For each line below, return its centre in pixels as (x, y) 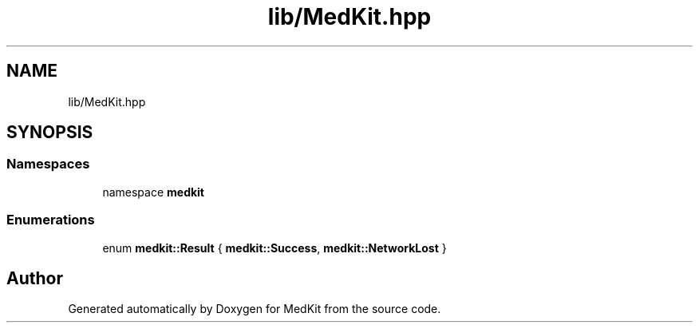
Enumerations (51, 220)
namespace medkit (153, 192)
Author (35, 278)
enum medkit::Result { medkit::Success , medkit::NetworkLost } (274, 248)
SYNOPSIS (50, 133)
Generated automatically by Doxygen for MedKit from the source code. (255, 309)
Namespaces (48, 164)
